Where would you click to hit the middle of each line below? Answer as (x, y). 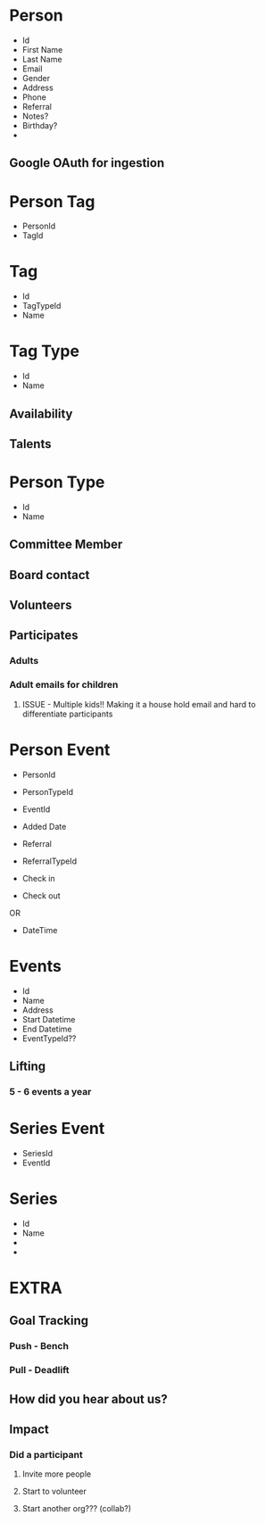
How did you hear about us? (88, 1399)
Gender (36, 78)
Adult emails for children (64, 685)
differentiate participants (67, 714)
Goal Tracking (49, 1321)
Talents (30, 444)
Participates (44, 636)
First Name (42, 49)
